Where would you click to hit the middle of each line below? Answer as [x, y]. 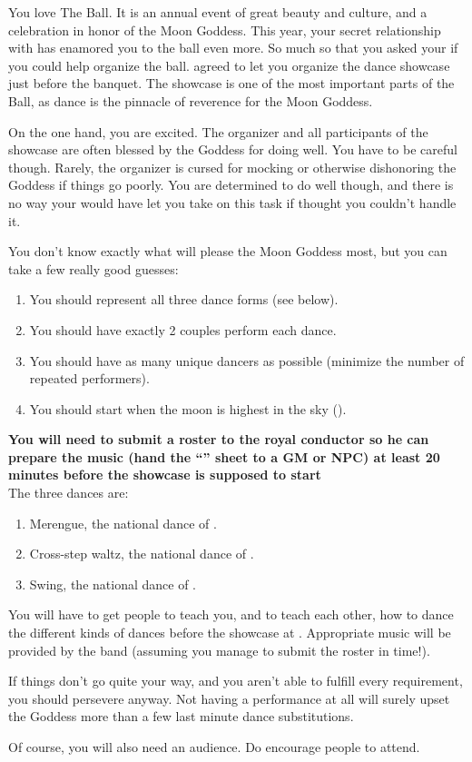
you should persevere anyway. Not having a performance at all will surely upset [229, 698]
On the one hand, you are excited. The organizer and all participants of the [218, 131]
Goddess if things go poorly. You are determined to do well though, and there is [231, 185]
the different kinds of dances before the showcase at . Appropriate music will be [230, 633]
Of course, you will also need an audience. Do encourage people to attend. [214, 747]
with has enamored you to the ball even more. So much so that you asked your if [233, 48]
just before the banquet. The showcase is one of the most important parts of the [231, 83]
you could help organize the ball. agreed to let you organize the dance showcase [229, 65]
